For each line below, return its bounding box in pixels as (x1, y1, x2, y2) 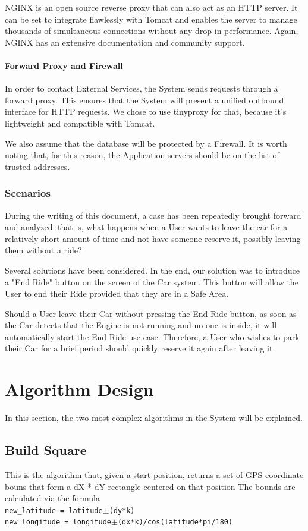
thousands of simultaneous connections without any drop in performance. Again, (5, 24, 298, 37)
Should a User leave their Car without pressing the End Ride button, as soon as (5, 307, 297, 319)
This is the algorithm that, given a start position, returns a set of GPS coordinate (5, 469, 304, 480)
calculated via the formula (5, 492, 100, 504)
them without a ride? (5, 244, 82, 256)
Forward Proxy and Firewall (5, 59, 123, 71)
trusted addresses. (5, 160, 70, 172)
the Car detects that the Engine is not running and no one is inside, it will (5, 319, 277, 331)
